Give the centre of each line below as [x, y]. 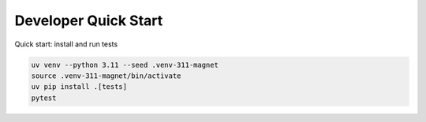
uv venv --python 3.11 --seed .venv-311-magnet [125, 65]
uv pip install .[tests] [79, 87]
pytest [44, 98]
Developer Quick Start [89, 20]
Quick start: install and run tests [66, 44]
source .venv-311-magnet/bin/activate [106, 76]
